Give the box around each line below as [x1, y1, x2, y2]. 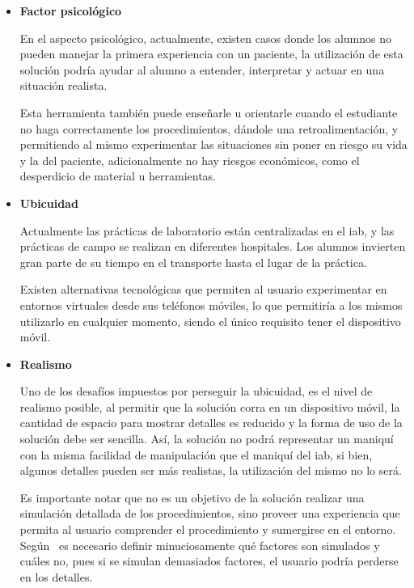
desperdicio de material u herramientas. [19, 167, 216, 184]
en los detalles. [19, 568, 93, 585]
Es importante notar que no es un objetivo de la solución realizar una [19, 489, 365, 506]
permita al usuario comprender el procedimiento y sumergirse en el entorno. [19, 521, 396, 538]
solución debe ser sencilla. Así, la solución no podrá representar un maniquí [19, 430, 394, 447]
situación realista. [19, 77, 108, 94]
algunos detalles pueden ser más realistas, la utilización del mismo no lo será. [19, 462, 402, 479]
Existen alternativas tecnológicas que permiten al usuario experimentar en [19, 281, 387, 298]
